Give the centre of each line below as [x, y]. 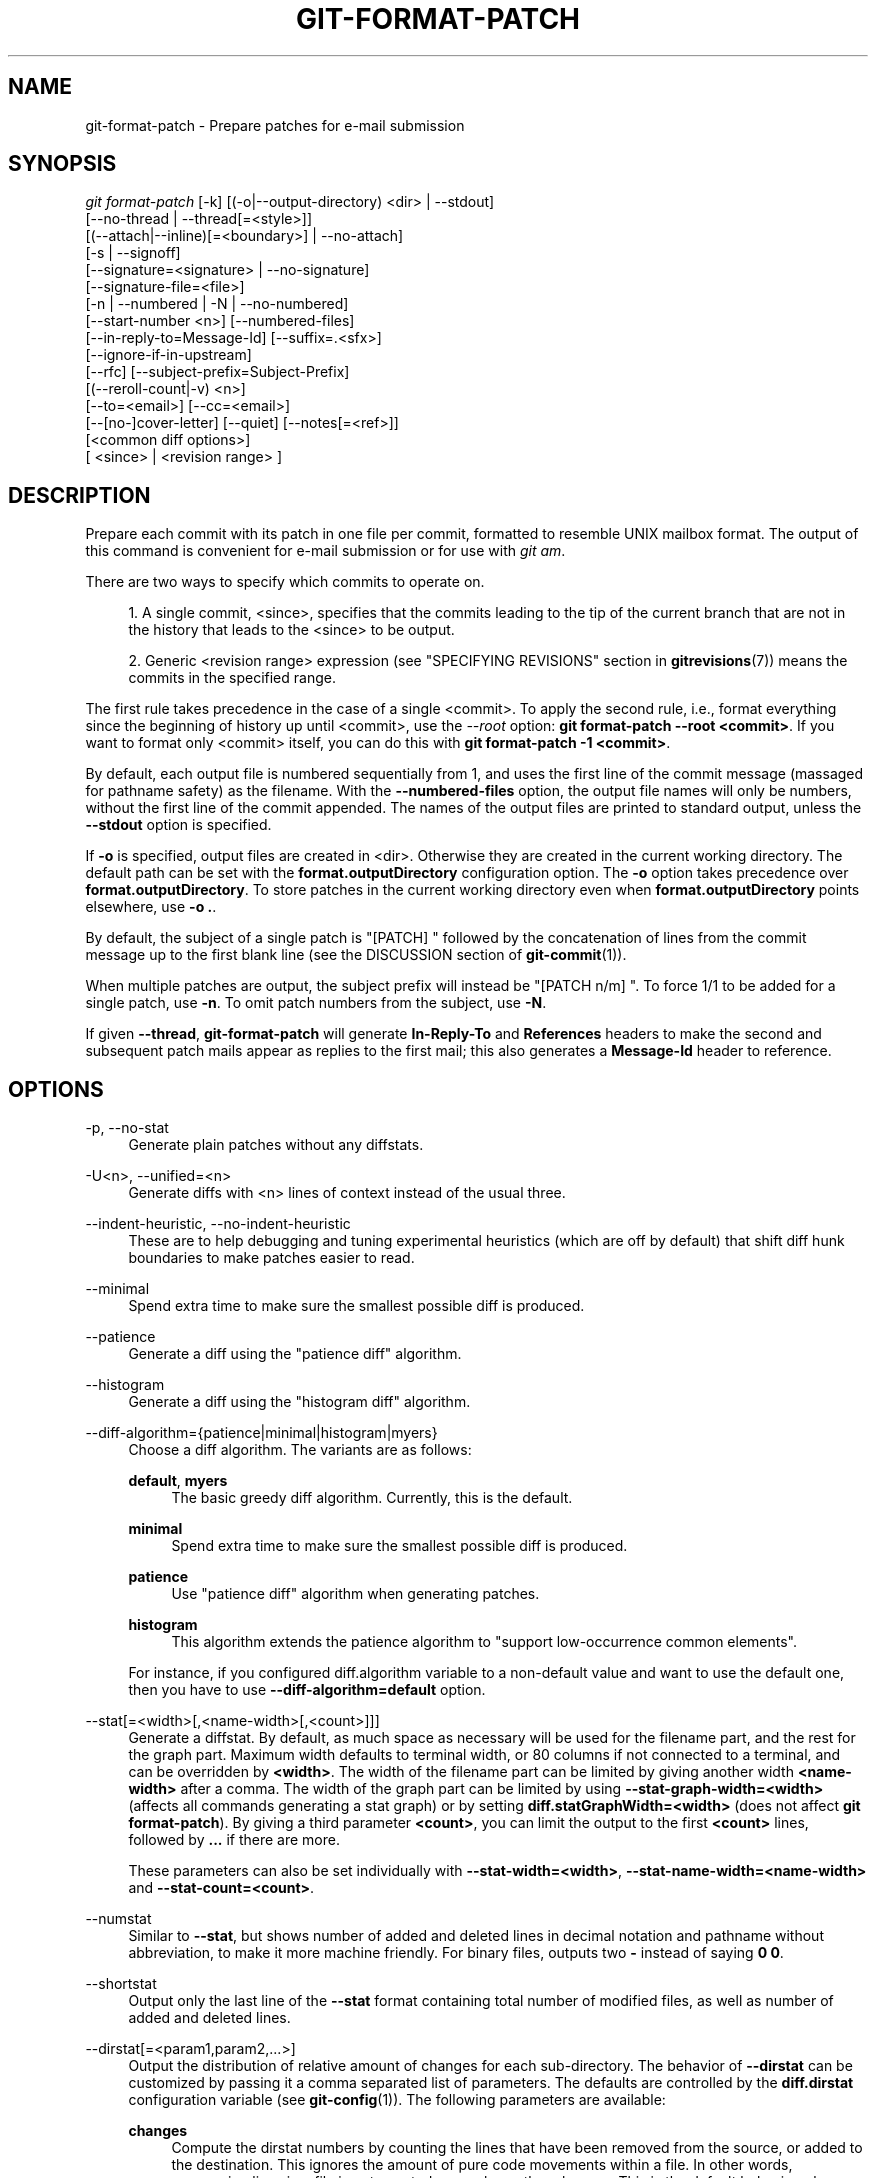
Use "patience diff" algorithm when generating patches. [355, 1594]
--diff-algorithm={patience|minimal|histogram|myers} [261, 1433]
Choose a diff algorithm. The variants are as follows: [300, 1450]
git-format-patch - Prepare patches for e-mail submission [275, 125]
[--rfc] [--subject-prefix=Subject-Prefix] [217, 372]
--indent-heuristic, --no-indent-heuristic [218, 1224]
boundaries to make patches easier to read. [271, 1258]
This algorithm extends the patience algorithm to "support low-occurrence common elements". [484, 1642]
